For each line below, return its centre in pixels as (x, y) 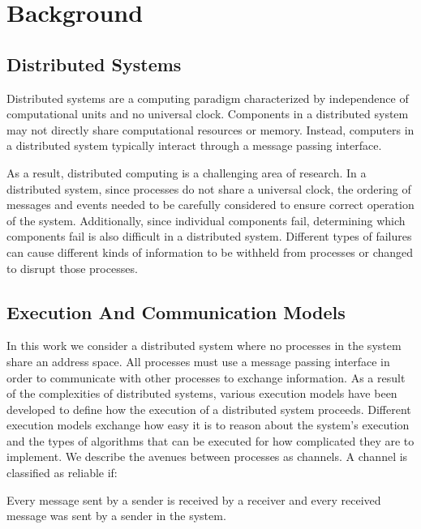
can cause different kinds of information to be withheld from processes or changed (210, 252)
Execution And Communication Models (176, 311)
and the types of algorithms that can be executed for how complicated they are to (210, 440)
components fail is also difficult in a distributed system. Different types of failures (209, 236)
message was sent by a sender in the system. (116, 516)
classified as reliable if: (62, 473)
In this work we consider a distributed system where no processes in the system (204, 346)
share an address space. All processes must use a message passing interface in (198, 361)
